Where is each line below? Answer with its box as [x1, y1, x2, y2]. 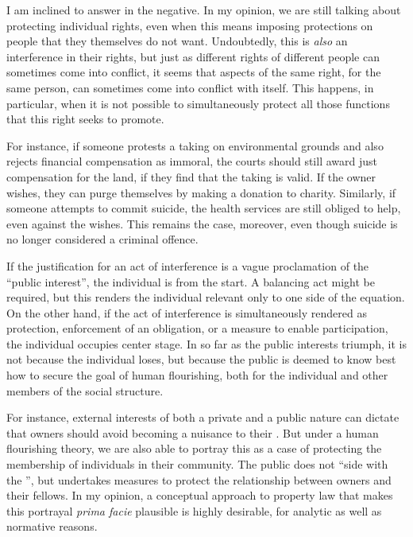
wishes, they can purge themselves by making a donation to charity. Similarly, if [6, 184, 396, 200]
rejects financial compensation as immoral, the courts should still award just [6, 153, 377, 169]
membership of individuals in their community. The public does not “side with [6, 456, 388, 473]
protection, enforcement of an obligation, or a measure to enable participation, [6, 320, 388, 337]
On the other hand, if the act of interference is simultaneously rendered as [6, 304, 367, 321]
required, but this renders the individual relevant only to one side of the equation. [6, 289, 405, 305]
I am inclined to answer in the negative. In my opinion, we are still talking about [6, 2, 401, 18]
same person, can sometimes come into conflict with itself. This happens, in [6, 79, 374, 95]
